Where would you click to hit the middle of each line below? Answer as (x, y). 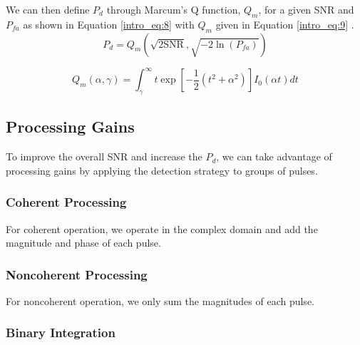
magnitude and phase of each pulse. (83, 243)
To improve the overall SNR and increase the (104, 156)
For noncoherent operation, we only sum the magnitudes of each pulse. (160, 300)
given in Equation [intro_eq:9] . (285, 24)
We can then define (48, 9)
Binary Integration (61, 333)
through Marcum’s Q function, (174, 9)
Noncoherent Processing (77, 274)
